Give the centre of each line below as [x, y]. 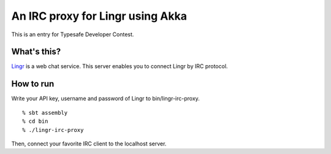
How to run [33, 84]
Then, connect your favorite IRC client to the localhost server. [89, 144]
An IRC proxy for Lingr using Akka [99, 16]
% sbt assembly [45, 113]
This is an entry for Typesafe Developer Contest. [73, 34]
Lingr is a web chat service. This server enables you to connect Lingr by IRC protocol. [120, 66]
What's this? [36, 52]
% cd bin [35, 121]
